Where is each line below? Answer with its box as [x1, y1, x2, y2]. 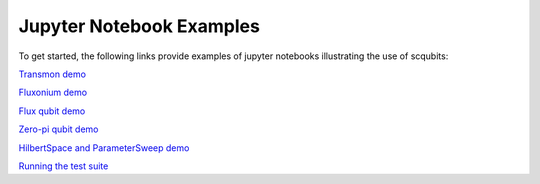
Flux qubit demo [18, 105, 86, 117]
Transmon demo [18, 68, 87, 80]
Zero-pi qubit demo [18, 123, 99, 135]
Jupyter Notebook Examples [18, 15, 260, 37]
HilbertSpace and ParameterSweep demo [18, 141, 190, 154]
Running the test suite [18, 160, 109, 172]
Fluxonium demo [18, 86, 88, 99]
